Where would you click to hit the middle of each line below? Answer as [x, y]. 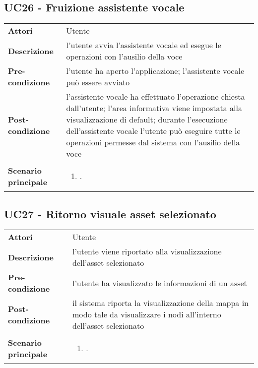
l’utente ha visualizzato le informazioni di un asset [160, 283]
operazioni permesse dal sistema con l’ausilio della [153, 142]
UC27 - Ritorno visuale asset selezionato [110, 214]
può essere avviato [98, 82]
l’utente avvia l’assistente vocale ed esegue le [144, 45]
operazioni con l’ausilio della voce [124, 57]
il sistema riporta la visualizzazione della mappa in [160, 303]
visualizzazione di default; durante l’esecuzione [147, 120]
